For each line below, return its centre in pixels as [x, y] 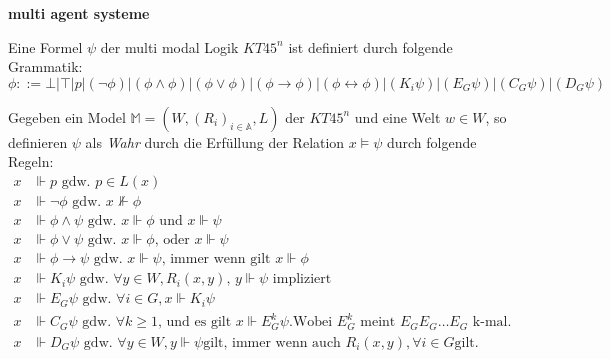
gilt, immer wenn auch [272, 342]
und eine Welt [397, 116]
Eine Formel [45, 46]
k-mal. [492, 322]
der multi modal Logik [169, 46]
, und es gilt [195, 322]
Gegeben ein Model [67, 116]
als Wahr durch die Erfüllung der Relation [215, 141]
